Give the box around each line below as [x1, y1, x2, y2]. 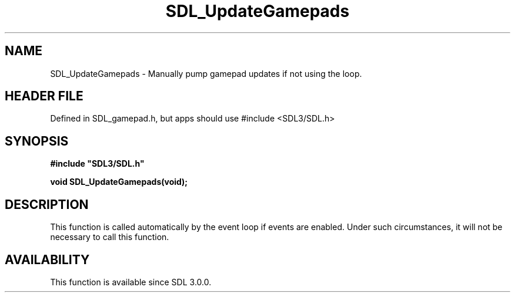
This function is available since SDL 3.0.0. [50, 276, 212, 287]
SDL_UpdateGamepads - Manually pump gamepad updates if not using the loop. [50, 68, 362, 79]
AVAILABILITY [5, 252, 90, 267]
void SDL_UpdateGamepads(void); [50, 177, 188, 187]
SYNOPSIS [5, 133, 69, 148]
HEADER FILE [5, 89, 83, 104]
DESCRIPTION [5, 197, 89, 212]
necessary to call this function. [50, 232, 169, 242]
